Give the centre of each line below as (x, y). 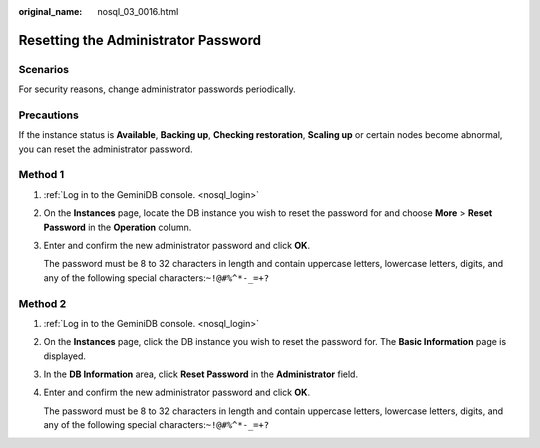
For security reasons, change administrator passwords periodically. (157, 89)
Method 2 (42, 303)
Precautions (48, 115)
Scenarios (44, 69)
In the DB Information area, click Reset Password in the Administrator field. (201, 374)
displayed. (65, 356)
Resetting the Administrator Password (140, 40)
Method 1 (41, 175)
